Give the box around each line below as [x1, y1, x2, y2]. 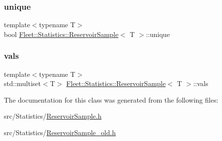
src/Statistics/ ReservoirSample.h [4, 111, 102, 121]
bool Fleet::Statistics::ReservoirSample [4, 29, 119, 39]
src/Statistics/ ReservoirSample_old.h [4, 127, 116, 137]
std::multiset [4, 78, 41, 88]
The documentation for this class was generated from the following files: [4, 94, 219, 105]
